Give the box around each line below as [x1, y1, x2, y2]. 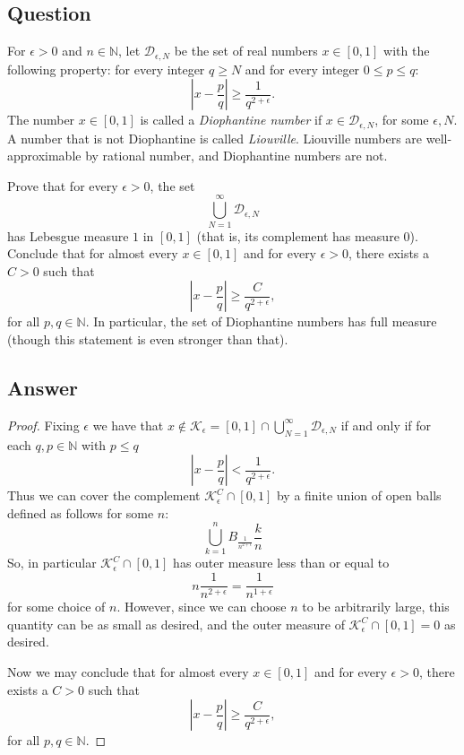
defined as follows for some [7, 503, 154, 522]
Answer [7, 373, 79, 401]
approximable [7, 146, 82, 165]
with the [383, 41, 430, 60]
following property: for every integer [7, 59, 205, 78]
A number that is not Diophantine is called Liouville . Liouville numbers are [7, 128, 423, 147]
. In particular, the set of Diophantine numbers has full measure [85, 312, 437, 331]
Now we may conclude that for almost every [7, 662, 249, 681]
